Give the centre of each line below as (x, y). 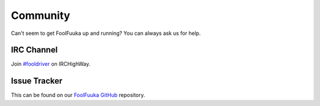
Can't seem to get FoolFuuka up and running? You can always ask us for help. (106, 33)
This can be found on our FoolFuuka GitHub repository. (78, 95)
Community (41, 15)
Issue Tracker (37, 81)
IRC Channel (34, 50)
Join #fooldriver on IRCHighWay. (51, 64)
